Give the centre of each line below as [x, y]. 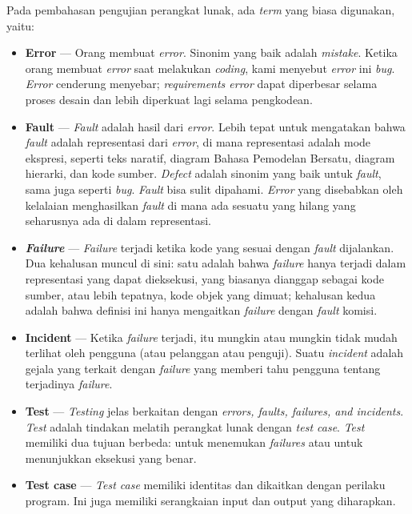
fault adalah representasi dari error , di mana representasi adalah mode [198, 142]
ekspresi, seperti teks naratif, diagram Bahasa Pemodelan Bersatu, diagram [210, 157]
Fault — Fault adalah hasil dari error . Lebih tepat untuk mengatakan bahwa [215, 126]
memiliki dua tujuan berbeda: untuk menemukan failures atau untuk [194, 442]
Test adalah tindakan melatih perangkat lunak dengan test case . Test [195, 426]
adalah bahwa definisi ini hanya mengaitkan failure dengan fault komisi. [201, 310]
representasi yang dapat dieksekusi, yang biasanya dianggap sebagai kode [204, 278]
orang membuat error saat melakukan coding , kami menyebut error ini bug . [210, 68]
